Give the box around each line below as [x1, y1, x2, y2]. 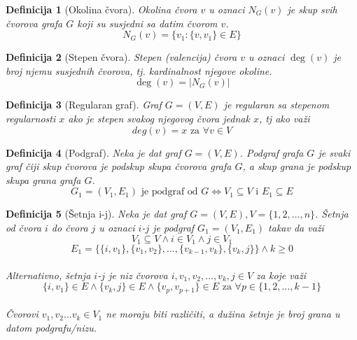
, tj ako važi [258, 111, 310, 125]
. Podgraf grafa [239, 145, 304, 160]
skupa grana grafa [6, 172, 81, 187]
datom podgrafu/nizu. [6, 320, 97, 334]
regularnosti [6, 111, 56, 125]
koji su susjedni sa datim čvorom [77, 15, 218, 30]
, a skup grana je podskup [242, 159, 351, 173]
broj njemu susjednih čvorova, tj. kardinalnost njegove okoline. [6, 63, 272, 78]
